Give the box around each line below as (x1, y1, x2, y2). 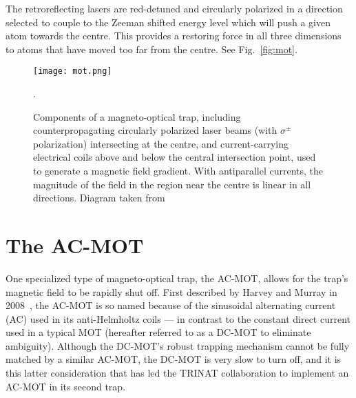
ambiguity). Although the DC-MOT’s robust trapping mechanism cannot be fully (6, 338, 350, 352)
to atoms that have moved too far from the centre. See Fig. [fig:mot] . (6, 41, 297, 56)
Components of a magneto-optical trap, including (33, 109, 241, 123)
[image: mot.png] (33, 66, 112, 77)
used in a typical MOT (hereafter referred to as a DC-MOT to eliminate (6, 325, 311, 339)
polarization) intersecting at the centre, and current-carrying (33, 136, 289, 150)
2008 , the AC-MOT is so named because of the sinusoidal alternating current (6, 298, 336, 312)
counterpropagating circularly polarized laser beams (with (33, 123, 278, 137)
